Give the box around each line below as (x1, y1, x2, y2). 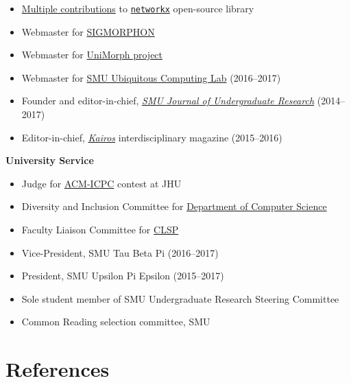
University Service (5, 153, 94, 167)
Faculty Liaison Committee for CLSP (21, 222, 179, 236)
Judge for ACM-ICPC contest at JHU (21, 176, 182, 190)
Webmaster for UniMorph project (21, 47, 163, 62)
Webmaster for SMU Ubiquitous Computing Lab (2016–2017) (21, 70, 281, 84)
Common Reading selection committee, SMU (21, 314, 210, 329)
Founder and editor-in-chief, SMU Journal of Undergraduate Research (21, 93, 315, 108)
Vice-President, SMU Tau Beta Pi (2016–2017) (21, 245, 219, 259)
